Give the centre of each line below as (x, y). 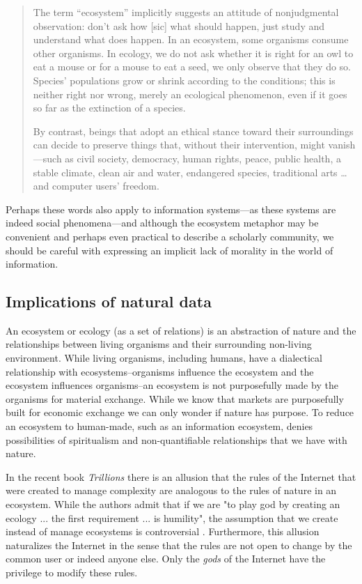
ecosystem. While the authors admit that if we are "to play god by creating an (173, 504)
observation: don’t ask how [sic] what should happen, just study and (179, 25)
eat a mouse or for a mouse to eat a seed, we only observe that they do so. (192, 67)
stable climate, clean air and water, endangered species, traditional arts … (190, 172)
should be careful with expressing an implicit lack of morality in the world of (170, 250)
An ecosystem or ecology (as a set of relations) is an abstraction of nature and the (181, 330)
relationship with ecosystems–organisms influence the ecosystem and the (160, 371)
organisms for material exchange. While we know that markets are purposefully (175, 398)
